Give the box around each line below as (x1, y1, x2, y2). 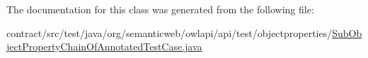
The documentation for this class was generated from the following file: (6, 2, 314, 16)
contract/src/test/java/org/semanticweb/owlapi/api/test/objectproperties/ (6, 25, 333, 40)
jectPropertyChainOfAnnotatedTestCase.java (6, 39, 202, 54)
